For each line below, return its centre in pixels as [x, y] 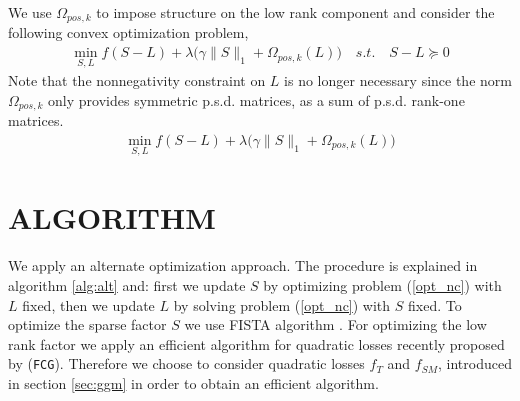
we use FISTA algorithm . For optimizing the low [335, 324]
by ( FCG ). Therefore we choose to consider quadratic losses [186, 363]
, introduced [474, 363]
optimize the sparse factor [87, 324]
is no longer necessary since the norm [398, 80]
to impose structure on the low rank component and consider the [295, 12]
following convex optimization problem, [128, 32]
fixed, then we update [88, 304]
